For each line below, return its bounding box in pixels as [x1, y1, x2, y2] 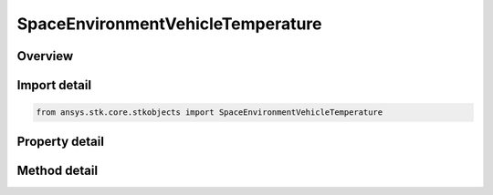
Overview [16, 48, 74, 64]
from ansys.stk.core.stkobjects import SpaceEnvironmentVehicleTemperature [36, 108, 383, 118]
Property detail [16, 133, 105, 149]
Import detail [16, 77, 91, 93]
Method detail [16, 162, 99, 178]
